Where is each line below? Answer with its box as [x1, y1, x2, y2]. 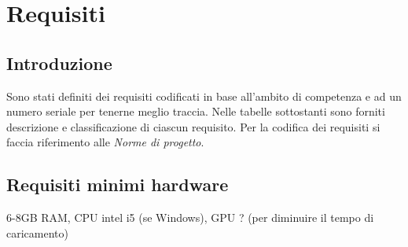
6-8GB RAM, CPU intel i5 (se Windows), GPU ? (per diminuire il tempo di [6, 209, 374, 226]
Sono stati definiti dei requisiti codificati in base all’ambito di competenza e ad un [6, 87, 402, 104]
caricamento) [6, 224, 68, 241]
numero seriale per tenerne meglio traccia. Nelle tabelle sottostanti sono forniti [6, 103, 385, 120]
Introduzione [6, 50, 112, 75]
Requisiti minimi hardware [6, 172, 229, 197]
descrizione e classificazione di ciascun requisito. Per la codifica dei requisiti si [6, 118, 380, 135]
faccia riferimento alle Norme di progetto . [6, 134, 204, 150]
